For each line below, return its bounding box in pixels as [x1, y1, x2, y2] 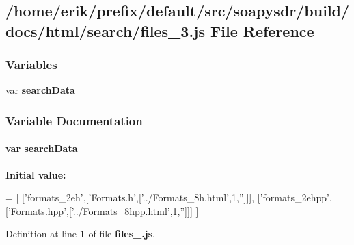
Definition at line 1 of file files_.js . [5, 227, 155, 241]
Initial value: [5, 167, 66, 181]
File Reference [210, 20, 314, 41]
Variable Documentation [5, 112, 143, 129]
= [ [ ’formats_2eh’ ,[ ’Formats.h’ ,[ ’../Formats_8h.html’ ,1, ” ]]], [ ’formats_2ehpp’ [5, 190, 329, 205]
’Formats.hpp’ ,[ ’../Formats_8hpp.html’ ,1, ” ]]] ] [8, 203, 199, 218]
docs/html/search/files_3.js [5, 20, 206, 41]
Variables [5, 56, 57, 73]
